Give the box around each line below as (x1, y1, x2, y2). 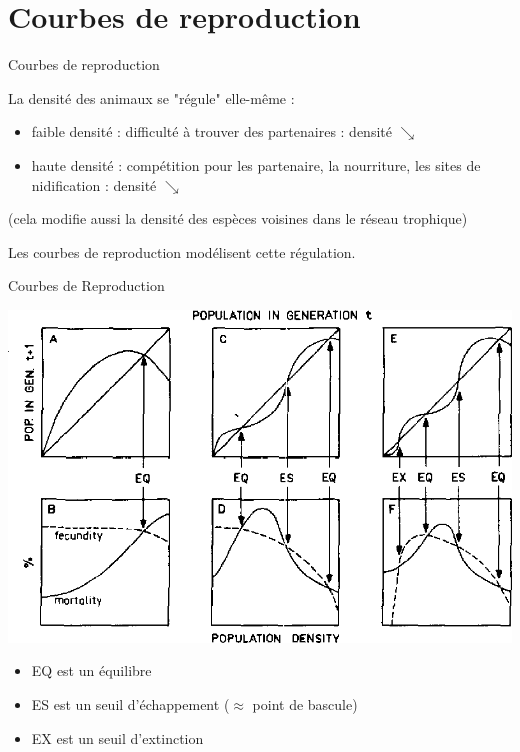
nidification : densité (31, 174, 157, 195)
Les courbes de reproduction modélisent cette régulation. (8, 241, 356, 262)
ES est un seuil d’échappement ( (31, 694, 230, 715)
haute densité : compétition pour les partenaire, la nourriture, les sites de (31, 154, 481, 175)
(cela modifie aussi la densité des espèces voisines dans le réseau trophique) (8, 208, 468, 229)
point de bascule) (252, 694, 358, 715)
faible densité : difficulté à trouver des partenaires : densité (31, 121, 392, 142)
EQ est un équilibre (31, 660, 152, 681)
